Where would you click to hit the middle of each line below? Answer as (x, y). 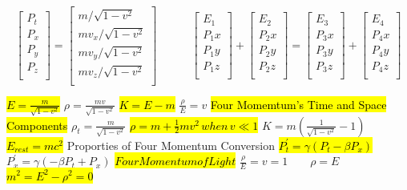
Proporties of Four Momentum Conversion (171, 145)
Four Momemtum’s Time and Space (298, 104)
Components (37, 125)
